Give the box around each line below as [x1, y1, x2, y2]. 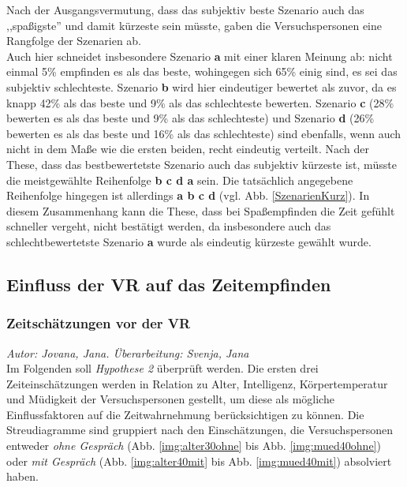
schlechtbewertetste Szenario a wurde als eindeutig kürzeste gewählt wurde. [6, 233, 372, 249]
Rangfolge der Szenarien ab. [6, 32, 142, 49]
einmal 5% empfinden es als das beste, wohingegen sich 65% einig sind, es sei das [6, 63, 398, 80]
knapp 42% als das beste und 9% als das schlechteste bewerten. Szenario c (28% [6, 94, 394, 111]
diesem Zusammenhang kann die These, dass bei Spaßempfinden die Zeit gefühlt [6, 202, 395, 219]
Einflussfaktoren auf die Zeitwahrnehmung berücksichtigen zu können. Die [6, 406, 364, 422]
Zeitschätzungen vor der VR [6, 313, 191, 333]
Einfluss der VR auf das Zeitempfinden [6, 272, 331, 296]
